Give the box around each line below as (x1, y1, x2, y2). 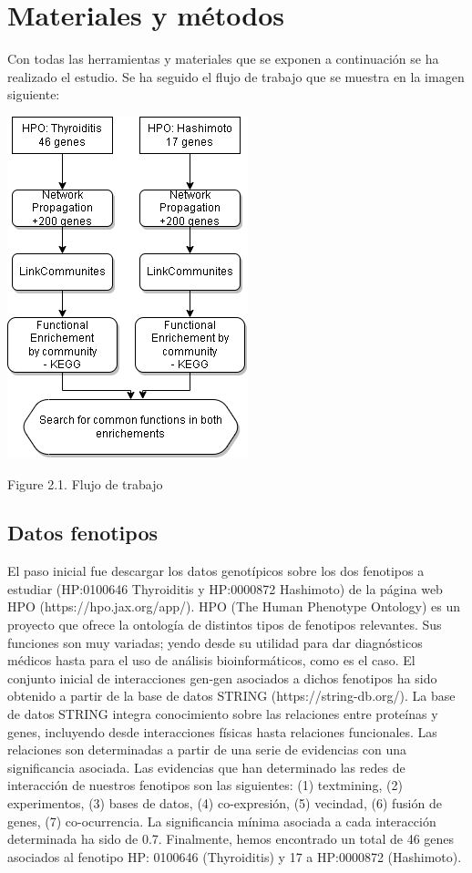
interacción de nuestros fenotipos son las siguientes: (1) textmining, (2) (7, 775, 403, 795)
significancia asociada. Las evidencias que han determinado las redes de (7, 757, 405, 776)
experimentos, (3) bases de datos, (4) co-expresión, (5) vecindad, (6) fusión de (7, 794, 442, 813)
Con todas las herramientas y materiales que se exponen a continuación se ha (7, 49, 439, 68)
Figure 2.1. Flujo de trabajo (7, 474, 163, 493)
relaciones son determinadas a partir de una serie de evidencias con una (7, 740, 407, 759)
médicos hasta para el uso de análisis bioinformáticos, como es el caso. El (7, 651, 416, 670)
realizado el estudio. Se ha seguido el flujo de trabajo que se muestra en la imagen (7, 67, 465, 86)
